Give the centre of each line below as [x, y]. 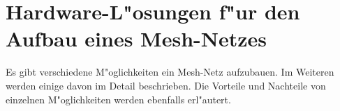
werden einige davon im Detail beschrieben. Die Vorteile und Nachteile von [166, 85]
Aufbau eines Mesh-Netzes [136, 39]
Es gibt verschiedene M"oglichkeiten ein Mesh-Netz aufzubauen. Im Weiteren [170, 72]
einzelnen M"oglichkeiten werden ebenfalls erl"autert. [118, 99]
